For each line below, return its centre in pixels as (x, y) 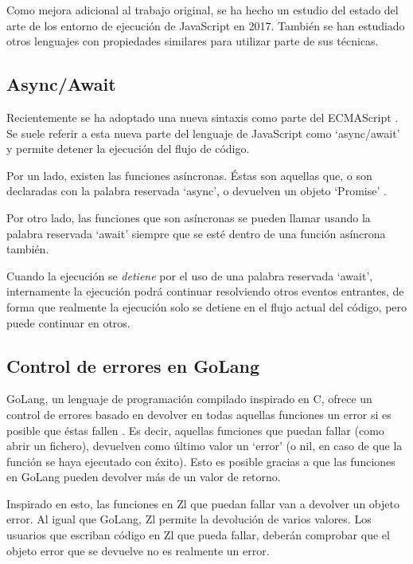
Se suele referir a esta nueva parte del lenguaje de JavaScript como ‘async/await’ (203, 133)
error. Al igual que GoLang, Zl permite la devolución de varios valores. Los (189, 519)
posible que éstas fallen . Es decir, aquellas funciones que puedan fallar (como (195, 430)
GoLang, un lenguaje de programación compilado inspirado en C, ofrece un (189, 399)
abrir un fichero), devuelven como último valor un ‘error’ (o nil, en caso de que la (205, 446)
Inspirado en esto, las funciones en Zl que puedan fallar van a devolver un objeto (203, 503)
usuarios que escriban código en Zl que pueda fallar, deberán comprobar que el (198, 535)
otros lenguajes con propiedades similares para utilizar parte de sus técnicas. (193, 41)
